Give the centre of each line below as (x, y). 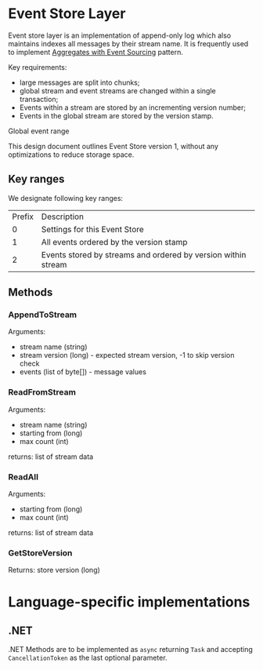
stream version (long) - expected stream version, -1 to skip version (127, 355)
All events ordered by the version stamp (114, 242)
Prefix (23, 217)
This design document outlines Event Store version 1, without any (113, 146)
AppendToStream (43, 315)
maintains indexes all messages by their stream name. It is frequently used (128, 43)
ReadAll (23, 477)
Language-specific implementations (129, 602)
